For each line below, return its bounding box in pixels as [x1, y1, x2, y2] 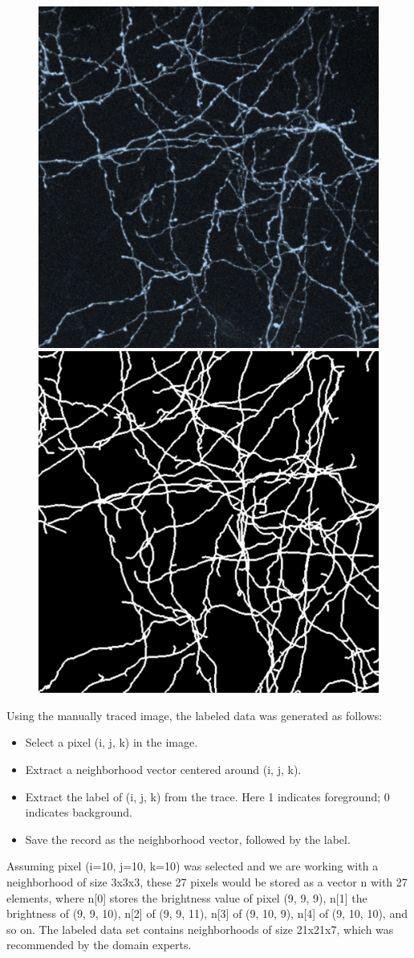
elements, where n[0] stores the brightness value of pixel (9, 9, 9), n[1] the [6, 889, 367, 906]
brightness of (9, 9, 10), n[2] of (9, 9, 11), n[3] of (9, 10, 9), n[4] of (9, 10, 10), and [6, 905, 408, 922]
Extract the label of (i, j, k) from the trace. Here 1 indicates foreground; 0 [25, 788, 390, 804]
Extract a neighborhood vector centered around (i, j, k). [25, 761, 302, 778]
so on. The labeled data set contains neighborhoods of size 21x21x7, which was [6, 920, 394, 937]
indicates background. [25, 804, 132, 821]
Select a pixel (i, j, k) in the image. [25, 734, 198, 751]
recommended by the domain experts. [6, 936, 192, 953]
